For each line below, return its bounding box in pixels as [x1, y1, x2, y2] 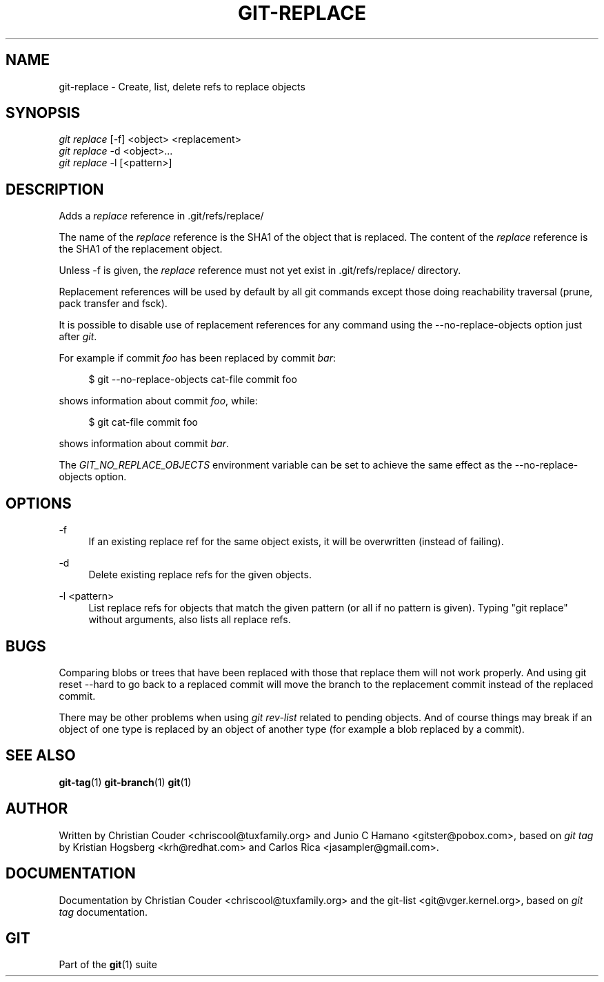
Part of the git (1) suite [59, 959, 157, 971]
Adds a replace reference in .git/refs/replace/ [59, 210, 264, 222]
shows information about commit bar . [59, 438, 229, 450]
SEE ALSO [6, 747, 76, 765]
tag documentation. [59, 905, 148, 918]
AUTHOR [6, 800, 68, 818]
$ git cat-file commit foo [88, 416, 198, 429]
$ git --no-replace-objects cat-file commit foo [88, 373, 297, 386]
